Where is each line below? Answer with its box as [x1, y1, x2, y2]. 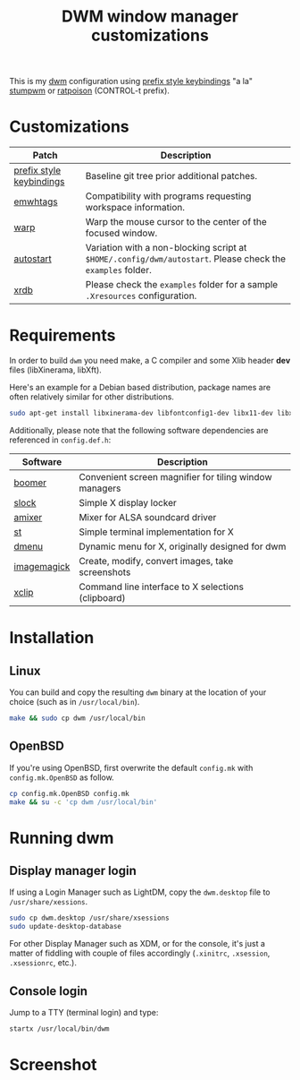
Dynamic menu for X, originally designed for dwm [79, 540, 287, 553]
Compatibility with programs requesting [85, 190, 252, 202]
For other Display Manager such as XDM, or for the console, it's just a [9, 939, 266, 949]
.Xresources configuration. [85, 289, 197, 302]
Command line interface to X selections [79, 580, 244, 593]
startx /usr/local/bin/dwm [9, 1024, 110, 1033]
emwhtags [13, 195, 58, 208]
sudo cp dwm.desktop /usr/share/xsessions [9, 913, 170, 923]
